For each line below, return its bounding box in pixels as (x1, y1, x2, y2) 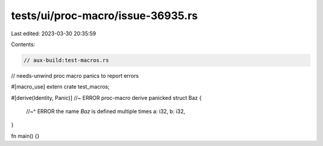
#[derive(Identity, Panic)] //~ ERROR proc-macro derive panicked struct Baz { (11, 94, 202, 101)
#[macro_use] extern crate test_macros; (11, 83, 110, 90)
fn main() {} (11, 132, 40, 139)
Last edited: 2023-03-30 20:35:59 (11, 30, 96, 37)
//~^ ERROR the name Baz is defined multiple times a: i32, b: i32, (26, 108, 185, 115)
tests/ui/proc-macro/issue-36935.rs (11, 9, 198, 22)
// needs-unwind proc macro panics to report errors (11, 72, 139, 79)
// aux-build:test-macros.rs (23, 57, 109, 63)
